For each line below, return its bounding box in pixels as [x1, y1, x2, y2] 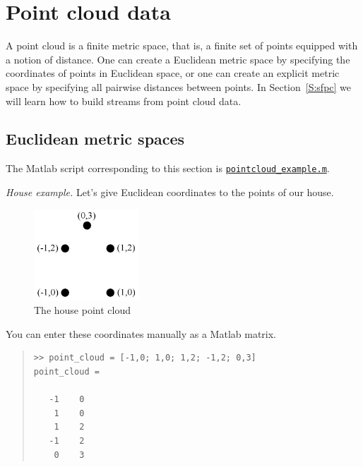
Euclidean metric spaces [6, 128, 185, 150]
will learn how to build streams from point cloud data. [6, 93, 242, 108]
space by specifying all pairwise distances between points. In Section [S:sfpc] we [6, 79, 352, 94]
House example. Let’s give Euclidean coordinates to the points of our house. [6, 184, 334, 199]
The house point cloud [34, 303, 131, 317]
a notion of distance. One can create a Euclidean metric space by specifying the [6, 51, 350, 66]
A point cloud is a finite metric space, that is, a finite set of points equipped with [6, 38, 358, 53]
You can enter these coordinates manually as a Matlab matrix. [6, 326, 277, 341]
